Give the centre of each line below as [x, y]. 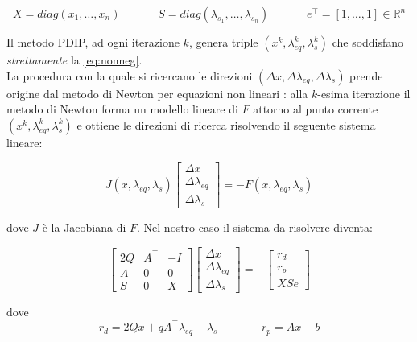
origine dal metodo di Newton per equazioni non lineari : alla [157, 93]
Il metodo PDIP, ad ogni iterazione [93, 42]
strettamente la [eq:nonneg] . [74, 60]
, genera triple [223, 42]
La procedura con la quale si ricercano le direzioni [130, 75]
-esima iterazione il [364, 93]
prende [366, 75]
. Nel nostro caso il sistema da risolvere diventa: [255, 227]
